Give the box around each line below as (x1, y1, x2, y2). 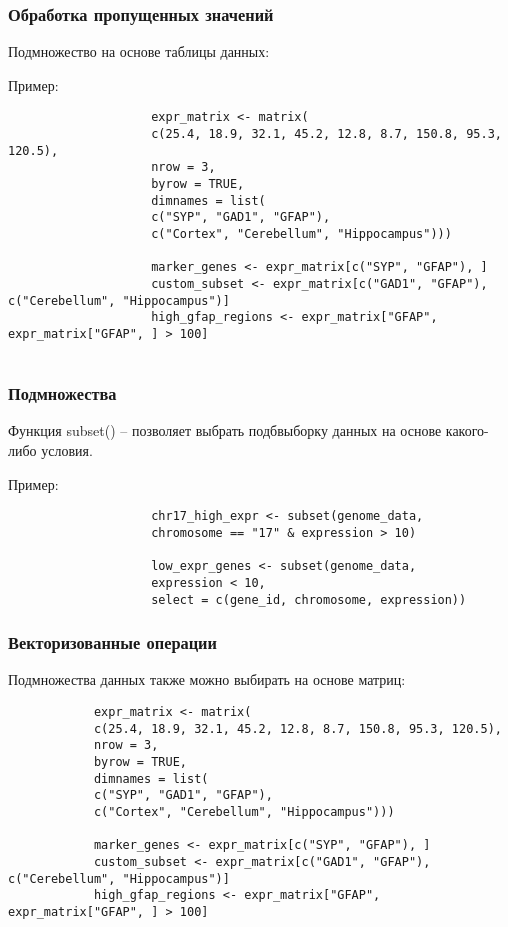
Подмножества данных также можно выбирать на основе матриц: (8, 669, 406, 690)
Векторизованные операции (8, 630, 217, 655)
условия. (41, 440, 93, 461)
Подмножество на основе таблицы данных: (8, 41, 270, 62)
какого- (445, 420, 489, 441)
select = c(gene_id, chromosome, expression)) (151, 592, 467, 607)
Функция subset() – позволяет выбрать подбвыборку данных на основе (8, 420, 442, 441)
